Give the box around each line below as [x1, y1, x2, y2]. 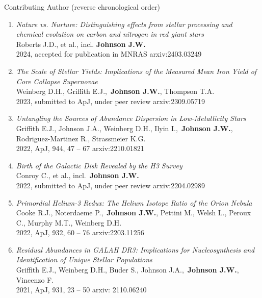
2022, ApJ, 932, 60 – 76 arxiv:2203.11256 [16, 227, 144, 238]
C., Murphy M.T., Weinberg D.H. [16, 217, 122, 228]
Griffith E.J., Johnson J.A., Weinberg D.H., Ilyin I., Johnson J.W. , [16, 122, 233, 133]
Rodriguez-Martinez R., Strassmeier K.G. [16, 133, 146, 143]
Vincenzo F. [16, 274, 54, 285]
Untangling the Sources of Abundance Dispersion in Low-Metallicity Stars [16, 113, 246, 123]
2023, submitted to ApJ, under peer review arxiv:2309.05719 [16, 95, 205, 106]
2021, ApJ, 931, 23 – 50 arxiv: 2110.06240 [16, 284, 147, 295]
